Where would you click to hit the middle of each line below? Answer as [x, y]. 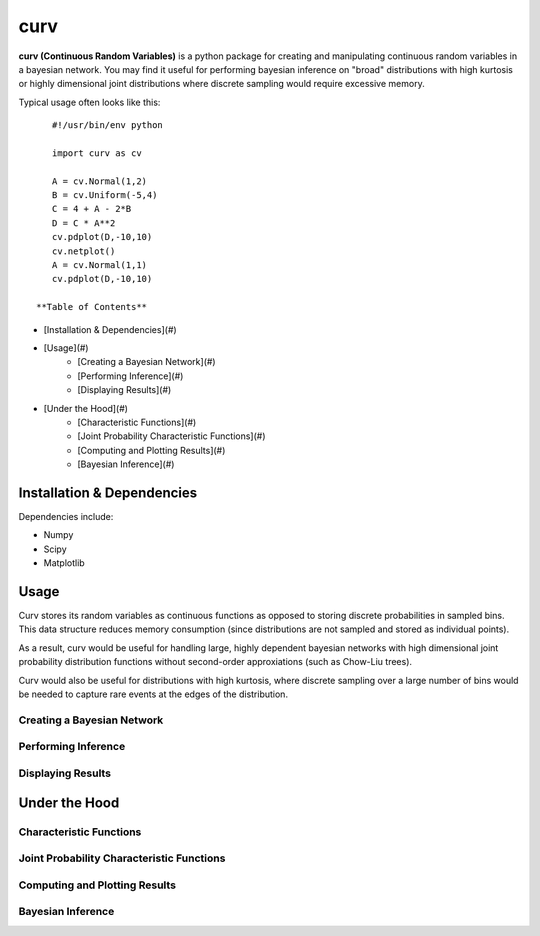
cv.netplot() [83, 251]
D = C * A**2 [83, 223]
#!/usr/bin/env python [107, 125]
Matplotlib [64, 563]
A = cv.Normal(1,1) [99, 265]
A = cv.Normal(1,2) [99, 181]
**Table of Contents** [92, 307]
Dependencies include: [66, 516]
